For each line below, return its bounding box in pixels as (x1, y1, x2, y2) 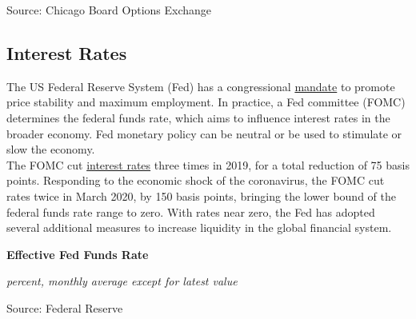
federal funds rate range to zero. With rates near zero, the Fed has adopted (6, 203, 375, 220)
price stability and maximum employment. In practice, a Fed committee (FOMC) (6, 94, 406, 110)
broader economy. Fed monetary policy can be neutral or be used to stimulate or (6, 125, 402, 142)
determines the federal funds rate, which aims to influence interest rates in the (6, 109, 390, 126)
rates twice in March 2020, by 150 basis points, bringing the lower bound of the (6, 187, 396, 204)
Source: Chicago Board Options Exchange (6, 2, 212, 18)
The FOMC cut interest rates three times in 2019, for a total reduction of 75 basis (6, 156, 410, 173)
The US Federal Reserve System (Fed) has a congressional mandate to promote (6, 78, 395, 94)
